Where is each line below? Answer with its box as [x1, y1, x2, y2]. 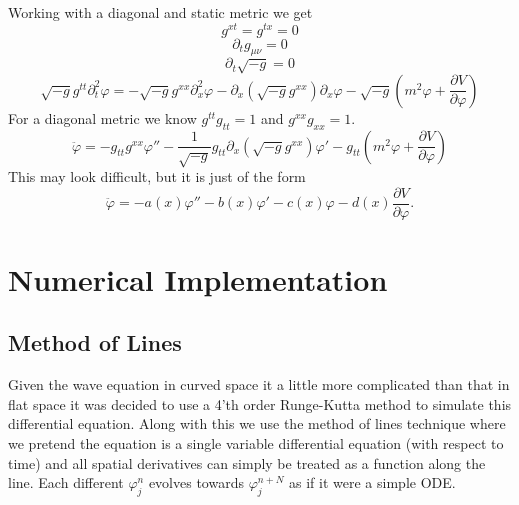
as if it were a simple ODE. [289, 472, 456, 493]
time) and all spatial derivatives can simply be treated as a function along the [8, 452, 486, 473]
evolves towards [148, 472, 244, 493]
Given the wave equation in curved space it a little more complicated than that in [8, 374, 510, 395]
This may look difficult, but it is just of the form [8, 166, 306, 187]
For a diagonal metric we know [8, 107, 197, 128]
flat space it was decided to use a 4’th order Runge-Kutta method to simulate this [8, 393, 512, 414]
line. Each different [8, 472, 124, 493]
